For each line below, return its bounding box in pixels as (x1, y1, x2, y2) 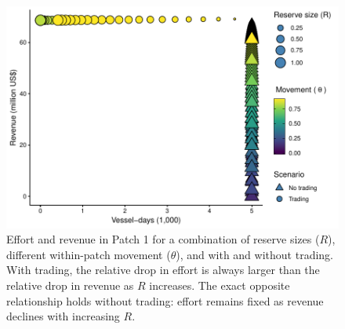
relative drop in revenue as (6, 277, 134, 294)
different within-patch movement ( (6, 246, 171, 262)
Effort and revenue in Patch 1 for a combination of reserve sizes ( (6, 231, 320, 247)
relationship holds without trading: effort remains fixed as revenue (6, 292, 324, 309)
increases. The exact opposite (149, 277, 290, 294)
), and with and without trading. (176, 246, 333, 262)
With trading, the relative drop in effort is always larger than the (6, 261, 320, 278)
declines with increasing (6, 308, 120, 324)
